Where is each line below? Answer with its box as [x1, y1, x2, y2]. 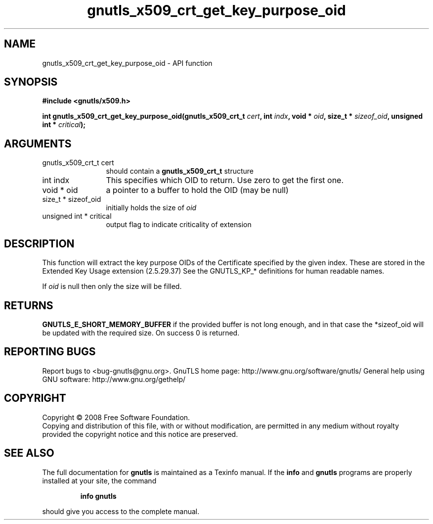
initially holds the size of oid [106, 203, 197, 212]
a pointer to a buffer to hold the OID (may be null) [106, 185, 289, 195]
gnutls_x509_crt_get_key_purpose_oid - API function [42, 58, 213, 67]
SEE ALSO [4, 447, 54, 460]
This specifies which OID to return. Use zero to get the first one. [106, 175, 344, 186]
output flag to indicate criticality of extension [106, 220, 252, 229]
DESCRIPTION [4, 237, 75, 250]
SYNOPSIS [4, 76, 58, 89]
